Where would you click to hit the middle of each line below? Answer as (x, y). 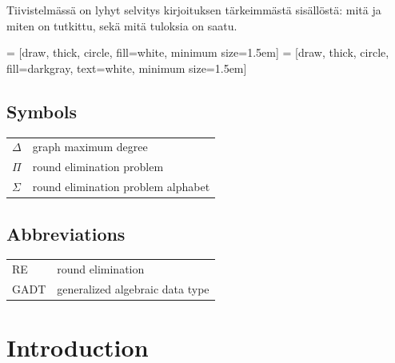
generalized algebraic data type (133, 288)
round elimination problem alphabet (121, 187)
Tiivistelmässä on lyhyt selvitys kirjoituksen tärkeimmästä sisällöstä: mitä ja (194, 10)
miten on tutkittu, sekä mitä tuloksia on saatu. (122, 25)
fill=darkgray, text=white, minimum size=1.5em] (127, 68)
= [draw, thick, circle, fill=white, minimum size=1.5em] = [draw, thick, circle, (198, 52)
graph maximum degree (90, 147)
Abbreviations (66, 233)
